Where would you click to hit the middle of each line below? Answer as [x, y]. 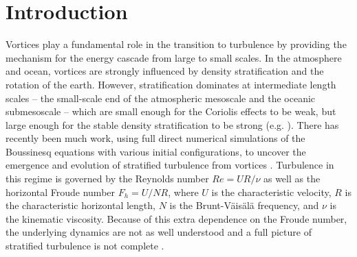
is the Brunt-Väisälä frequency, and [244, 205]
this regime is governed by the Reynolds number [107, 179]
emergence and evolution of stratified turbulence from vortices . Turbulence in [170, 165]
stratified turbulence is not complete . [85, 246]
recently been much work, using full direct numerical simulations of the [155, 138]
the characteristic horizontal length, [80, 205]
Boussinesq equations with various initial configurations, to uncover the [156, 151]
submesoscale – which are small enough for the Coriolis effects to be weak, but [171, 111]
